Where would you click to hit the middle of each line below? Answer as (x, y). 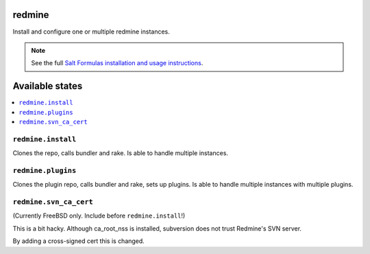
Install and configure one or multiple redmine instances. (91, 32)
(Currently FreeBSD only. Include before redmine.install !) (99, 216)
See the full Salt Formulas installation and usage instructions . (117, 63)
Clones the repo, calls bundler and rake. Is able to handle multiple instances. (121, 153)
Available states (48, 86)
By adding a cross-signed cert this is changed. (79, 241)
